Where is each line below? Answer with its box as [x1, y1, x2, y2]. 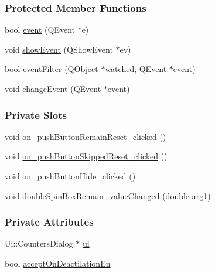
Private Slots [5, 107, 67, 122]
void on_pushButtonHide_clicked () [5, 170, 136, 182]
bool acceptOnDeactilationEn [5, 257, 111, 269]
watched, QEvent [105, 63, 167, 75]
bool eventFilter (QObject [5, 63, 98, 75]
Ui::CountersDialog [5, 237, 73, 250]
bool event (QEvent [5, 23, 75, 36]
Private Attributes [5, 214, 94, 229]
